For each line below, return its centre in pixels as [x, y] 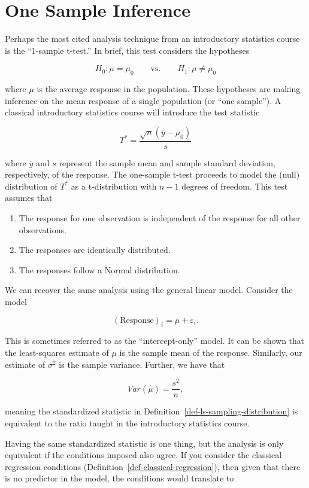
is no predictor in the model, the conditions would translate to [119, 478]
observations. [43, 229]
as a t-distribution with [114, 186]
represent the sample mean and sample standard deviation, [167, 162]
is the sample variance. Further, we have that [142, 364]
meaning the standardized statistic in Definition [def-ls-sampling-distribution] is [152, 411]
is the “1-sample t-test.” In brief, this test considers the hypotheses [127, 50]
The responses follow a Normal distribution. [99, 269]
